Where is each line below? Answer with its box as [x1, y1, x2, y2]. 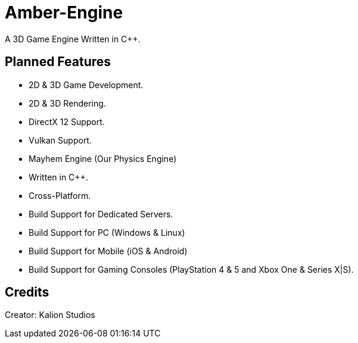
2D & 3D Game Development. [29, 79, 144, 90]
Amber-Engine [5, 2, 123, 23]
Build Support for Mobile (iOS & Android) [29, 245, 188, 256]
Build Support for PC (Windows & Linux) [29, 227, 185, 238]
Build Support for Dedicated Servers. [29, 208, 173, 219]
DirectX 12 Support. [29, 116, 105, 127]
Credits [5, 285, 49, 300]
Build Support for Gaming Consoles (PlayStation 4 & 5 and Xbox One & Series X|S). [29, 264, 354, 275]
